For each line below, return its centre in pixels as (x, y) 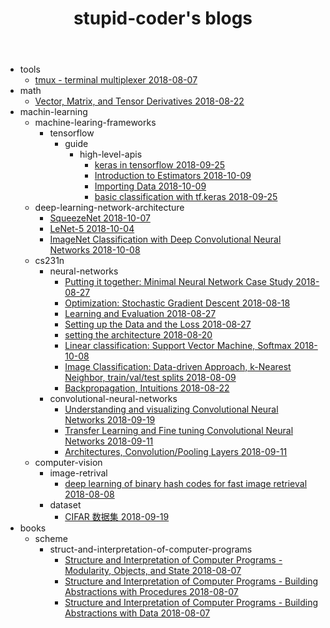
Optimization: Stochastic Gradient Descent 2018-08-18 (177, 303)
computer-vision (68, 463)
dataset (65, 505)
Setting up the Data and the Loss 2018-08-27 (158, 324)
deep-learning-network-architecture (109, 208)
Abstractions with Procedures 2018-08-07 (151, 592)
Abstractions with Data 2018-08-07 (137, 613)
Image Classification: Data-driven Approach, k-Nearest (178, 367)
